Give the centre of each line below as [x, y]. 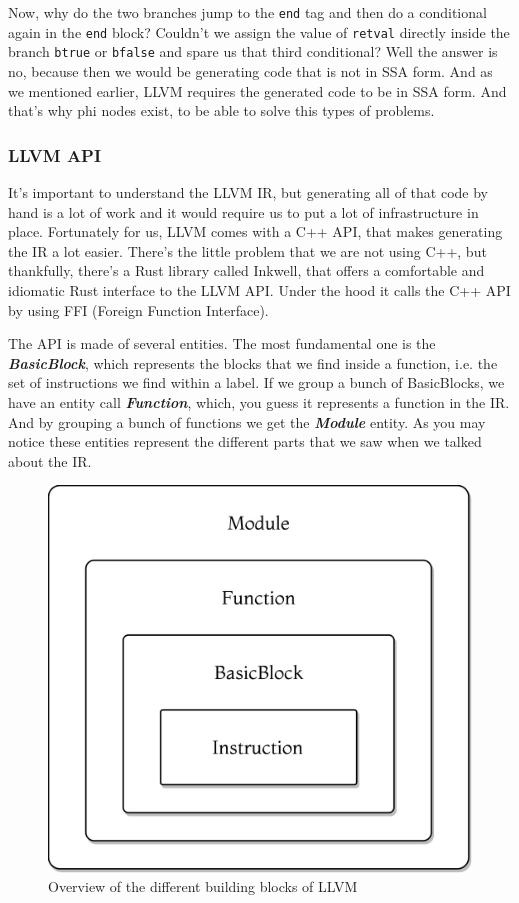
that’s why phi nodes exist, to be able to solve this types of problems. [221, 110]
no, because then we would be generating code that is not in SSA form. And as [250, 70]
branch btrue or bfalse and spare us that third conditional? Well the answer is [253, 51]
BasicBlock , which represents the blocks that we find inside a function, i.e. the [253, 362]
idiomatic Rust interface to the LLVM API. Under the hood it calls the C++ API [259, 289]
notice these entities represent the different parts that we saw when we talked [245, 441]
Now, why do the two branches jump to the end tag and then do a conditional [247, 12]
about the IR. [50, 460]
